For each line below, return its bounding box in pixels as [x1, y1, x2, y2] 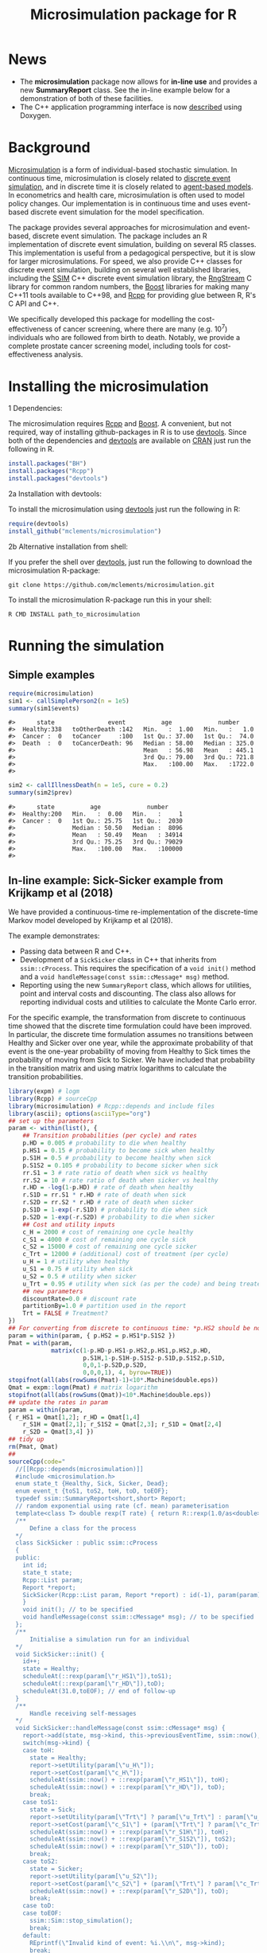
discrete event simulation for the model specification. [30, 207, 205, 217]
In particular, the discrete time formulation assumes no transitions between [8, 1030, 253, 1039]
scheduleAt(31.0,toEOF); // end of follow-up [22, 1687, 176, 1695]
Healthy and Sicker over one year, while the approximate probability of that [8, 1038, 253, 1048]
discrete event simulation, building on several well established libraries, [8, 264, 241, 274]
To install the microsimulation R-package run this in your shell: [8, 595, 212, 605]
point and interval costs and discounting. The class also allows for [19, 989, 236, 999]
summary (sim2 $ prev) [8, 789, 73, 797]
